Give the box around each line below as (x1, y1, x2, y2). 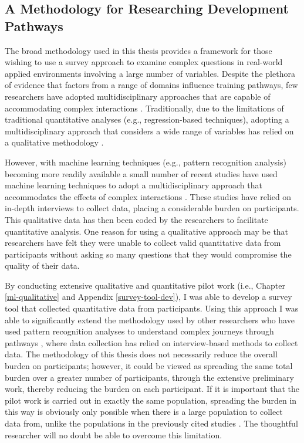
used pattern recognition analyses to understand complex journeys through (5, 325, 274, 337)
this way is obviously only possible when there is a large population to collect (5, 405, 283, 418)
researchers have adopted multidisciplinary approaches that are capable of (5, 90, 271, 102)
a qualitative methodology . (5, 136, 104, 148)
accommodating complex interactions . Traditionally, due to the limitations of (5, 102, 284, 114)
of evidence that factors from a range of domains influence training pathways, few (5, 79, 298, 91)
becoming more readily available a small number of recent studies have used (5, 167, 278, 180)
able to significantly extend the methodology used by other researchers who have (5, 313, 295, 326)
